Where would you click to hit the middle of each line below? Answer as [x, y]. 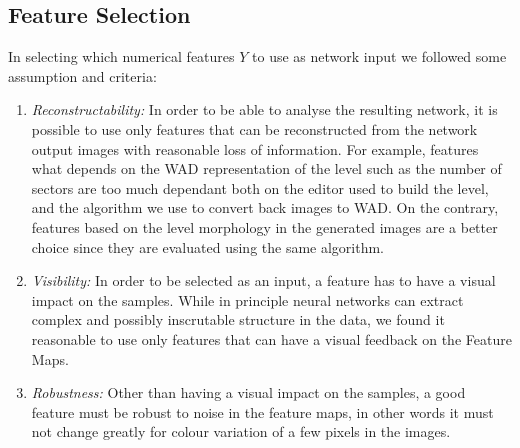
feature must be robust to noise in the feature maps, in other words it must [262, 411]
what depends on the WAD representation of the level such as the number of [266, 168]
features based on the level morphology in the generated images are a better [264, 226]
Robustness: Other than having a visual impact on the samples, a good [248, 392]
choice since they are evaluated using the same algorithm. [208, 246]
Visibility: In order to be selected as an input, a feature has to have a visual [263, 280]
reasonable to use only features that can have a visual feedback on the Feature [271, 338]
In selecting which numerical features [121, 56]
